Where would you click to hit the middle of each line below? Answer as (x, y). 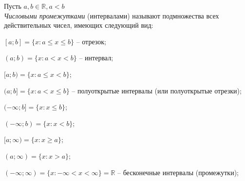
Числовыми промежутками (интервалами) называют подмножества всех (112, 15)
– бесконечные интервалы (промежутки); (178, 172)
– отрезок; (91, 41)
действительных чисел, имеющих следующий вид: (79, 25)
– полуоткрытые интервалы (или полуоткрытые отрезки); (157, 90)
